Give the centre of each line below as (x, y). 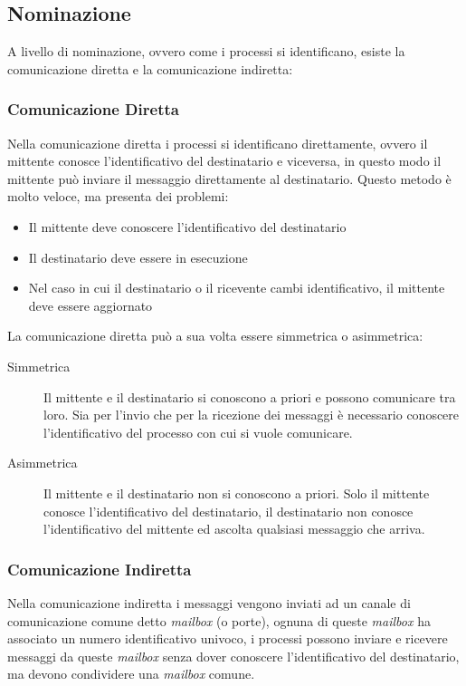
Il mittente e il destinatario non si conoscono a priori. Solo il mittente (237, 493)
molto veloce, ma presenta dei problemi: (118, 196)
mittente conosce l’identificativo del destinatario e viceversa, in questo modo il (224, 161)
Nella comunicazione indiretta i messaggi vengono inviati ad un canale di (209, 602)
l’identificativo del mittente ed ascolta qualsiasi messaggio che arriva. (234, 529)
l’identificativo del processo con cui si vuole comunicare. (198, 432)
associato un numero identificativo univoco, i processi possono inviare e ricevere (228, 638)
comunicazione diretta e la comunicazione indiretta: (150, 68)
